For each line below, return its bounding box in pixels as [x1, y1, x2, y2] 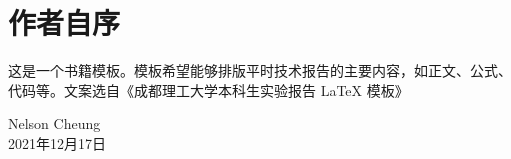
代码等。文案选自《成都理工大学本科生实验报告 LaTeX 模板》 [8, 79, 409, 100]
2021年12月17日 [8, 132, 106, 153]
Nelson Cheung [8, 113, 101, 134]
